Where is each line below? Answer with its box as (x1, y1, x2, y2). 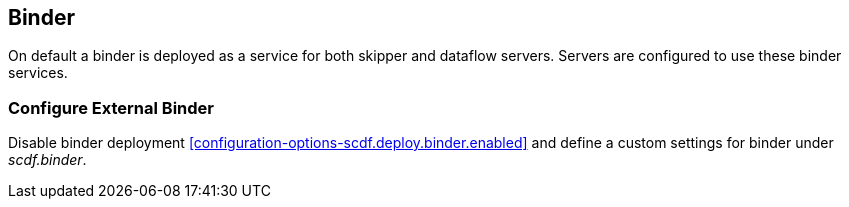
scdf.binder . (8, 151, 87, 169)
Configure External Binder (8, 97, 214, 118)
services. (8, 64, 68, 82)
